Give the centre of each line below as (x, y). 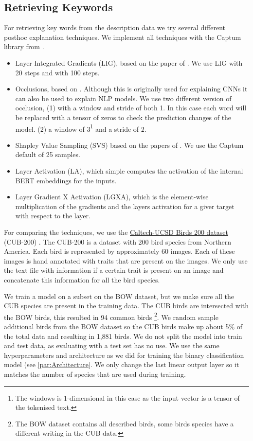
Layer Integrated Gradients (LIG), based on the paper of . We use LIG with (129, 62)
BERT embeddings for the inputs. (66, 180)
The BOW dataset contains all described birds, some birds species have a (125, 423)
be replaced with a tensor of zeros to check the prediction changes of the (123, 117)
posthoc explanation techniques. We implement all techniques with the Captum (123, 37)
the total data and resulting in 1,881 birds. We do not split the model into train (123, 336)
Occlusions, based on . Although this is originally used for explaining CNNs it (131, 89)
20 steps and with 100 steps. (57, 72)
